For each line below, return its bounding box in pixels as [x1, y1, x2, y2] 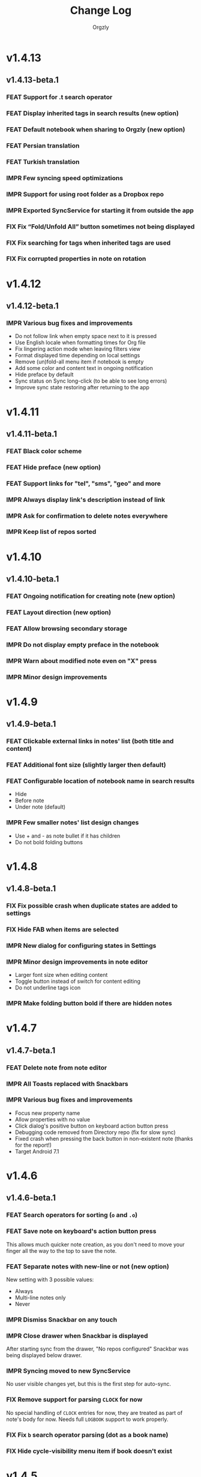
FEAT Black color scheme [6, 447, 82, 455]
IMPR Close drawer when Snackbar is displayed [6, 1331, 148, 1340]
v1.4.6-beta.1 [6, 1193, 56, 1203]
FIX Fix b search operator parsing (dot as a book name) [6, 1431, 169, 1439]
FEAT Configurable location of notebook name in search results [6, 777, 195, 785]
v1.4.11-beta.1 [6, 428, 58, 439]
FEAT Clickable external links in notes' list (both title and [6, 737, 174, 745]
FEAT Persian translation [6, 142, 80, 150]
